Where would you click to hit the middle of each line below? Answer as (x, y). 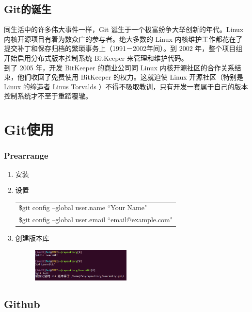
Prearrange (26, 156)
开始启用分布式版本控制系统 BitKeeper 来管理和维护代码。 (96, 57)
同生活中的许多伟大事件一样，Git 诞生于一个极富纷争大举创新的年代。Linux (124, 29)
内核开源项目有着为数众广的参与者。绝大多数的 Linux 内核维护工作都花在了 (123, 39)
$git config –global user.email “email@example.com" (96, 220)
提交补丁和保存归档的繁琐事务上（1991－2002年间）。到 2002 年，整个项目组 (123, 48)
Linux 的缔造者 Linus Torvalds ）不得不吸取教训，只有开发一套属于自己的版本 (126, 86)
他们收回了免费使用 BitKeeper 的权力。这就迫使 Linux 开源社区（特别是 (130, 77)
